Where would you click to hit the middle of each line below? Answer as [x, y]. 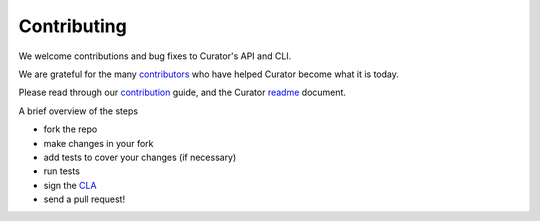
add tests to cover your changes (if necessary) [140, 157]
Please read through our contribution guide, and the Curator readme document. [182, 92]
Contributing [72, 26]
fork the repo [70, 129]
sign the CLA [70, 185]
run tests [61, 171]
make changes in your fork [98, 143]
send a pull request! [84, 199]
